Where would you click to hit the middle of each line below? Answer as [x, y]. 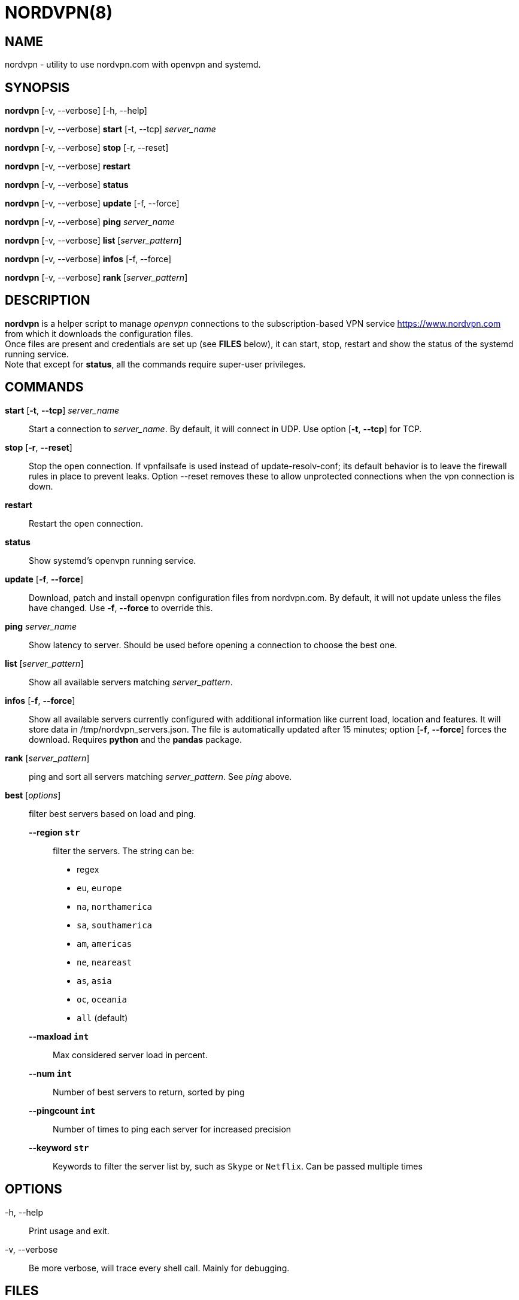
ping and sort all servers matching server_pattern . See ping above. [160, 776]
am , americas [104, 943]
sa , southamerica [114, 925]
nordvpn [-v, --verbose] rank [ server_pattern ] [96, 278]
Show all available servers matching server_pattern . [131, 682]
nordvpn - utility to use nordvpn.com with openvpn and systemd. [133, 65]
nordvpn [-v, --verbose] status [67, 185]
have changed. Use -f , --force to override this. [121, 608]
